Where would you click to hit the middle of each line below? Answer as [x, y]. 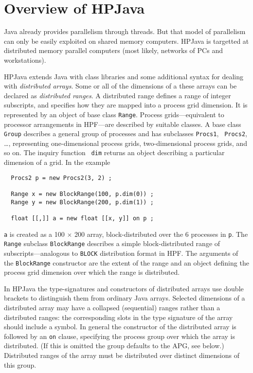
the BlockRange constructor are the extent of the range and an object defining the [126, 262]
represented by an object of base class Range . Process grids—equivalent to [114, 114]
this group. [20, 364]
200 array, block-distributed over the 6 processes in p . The [161, 234]
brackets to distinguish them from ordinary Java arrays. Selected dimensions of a [125, 298]
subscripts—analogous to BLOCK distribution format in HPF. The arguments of [121, 253]
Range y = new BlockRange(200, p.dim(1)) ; [82, 202]
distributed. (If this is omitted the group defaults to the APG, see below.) [114, 346]
